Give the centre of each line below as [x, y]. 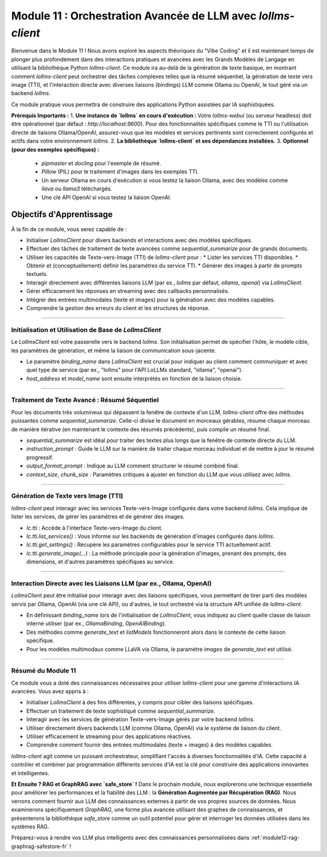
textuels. [37, 274]
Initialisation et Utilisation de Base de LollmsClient [86, 329]
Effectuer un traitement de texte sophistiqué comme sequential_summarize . [121, 711]
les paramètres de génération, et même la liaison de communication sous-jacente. [114, 350]
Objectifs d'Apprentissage [62, 214]
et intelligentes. [30, 773]
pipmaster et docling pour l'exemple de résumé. [101, 163]
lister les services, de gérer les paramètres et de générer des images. [98, 517]
